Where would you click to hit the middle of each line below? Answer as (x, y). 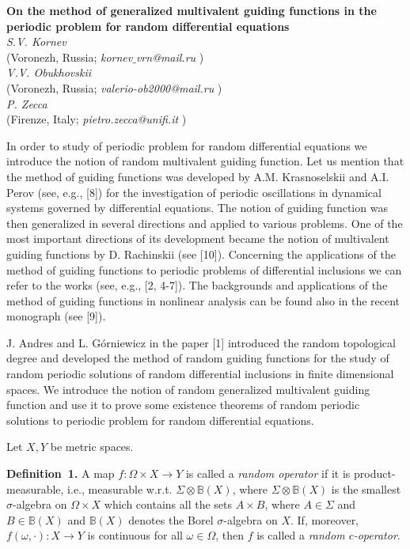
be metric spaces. (92, 447)
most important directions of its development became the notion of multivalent (198, 239)
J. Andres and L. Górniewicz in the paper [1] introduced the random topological (201, 342)
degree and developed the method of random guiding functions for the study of (198, 358)
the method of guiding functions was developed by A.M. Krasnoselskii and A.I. (198, 176)
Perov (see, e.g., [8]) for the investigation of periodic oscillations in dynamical (194, 192)
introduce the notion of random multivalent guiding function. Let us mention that (205, 161)
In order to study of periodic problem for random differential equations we (187, 145)
